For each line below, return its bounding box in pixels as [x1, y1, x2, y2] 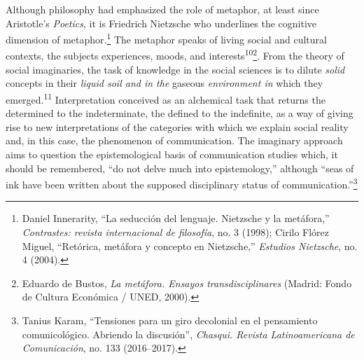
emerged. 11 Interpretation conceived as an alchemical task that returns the [6, 90, 325, 106]
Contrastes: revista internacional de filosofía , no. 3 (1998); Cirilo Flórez [22, 224, 330, 239]
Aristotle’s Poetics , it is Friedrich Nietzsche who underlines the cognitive [6, 15, 316, 30]
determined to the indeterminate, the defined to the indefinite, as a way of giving [6, 106, 353, 120]
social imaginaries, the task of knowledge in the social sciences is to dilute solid [6, 62, 345, 76]
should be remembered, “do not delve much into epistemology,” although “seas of [6, 160, 354, 175]
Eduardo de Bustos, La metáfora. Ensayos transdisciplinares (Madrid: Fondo [22, 275, 352, 290]
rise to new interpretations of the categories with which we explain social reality [6, 119, 349, 134]
